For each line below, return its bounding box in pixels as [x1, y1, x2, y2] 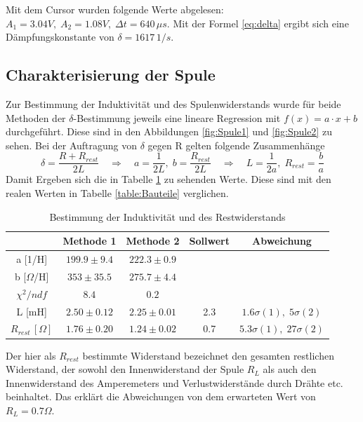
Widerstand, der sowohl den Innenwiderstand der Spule [6, 362, 244, 376]
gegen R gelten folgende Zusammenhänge [147, 137, 325, 152]
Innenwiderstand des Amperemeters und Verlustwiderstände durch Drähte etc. [6, 375, 343, 390]
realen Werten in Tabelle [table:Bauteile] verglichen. [6, 186, 229, 200]
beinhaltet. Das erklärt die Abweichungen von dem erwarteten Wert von [6, 389, 316, 404]
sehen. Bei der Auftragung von [6, 137, 138, 152]
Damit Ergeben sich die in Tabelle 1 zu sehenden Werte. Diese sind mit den [6, 172, 331, 186]
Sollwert [189, 233, 230, 248]
